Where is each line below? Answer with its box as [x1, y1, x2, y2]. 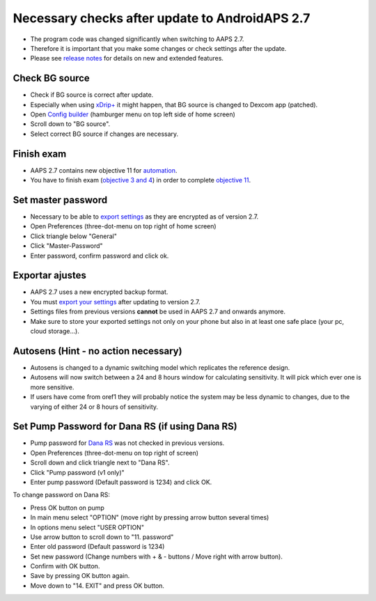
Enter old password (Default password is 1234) [30, 543, 165, 551]
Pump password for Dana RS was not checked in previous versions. [30, 439, 225, 447]
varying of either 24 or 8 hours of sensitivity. [30, 403, 159, 411]
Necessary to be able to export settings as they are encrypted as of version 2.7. [30, 212, 259, 221]
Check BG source [13, 72, 90, 84]
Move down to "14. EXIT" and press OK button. [30, 582, 165, 590]
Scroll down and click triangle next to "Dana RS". [30, 458, 170, 467]
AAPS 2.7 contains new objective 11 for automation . [30, 166, 178, 174]
